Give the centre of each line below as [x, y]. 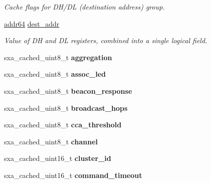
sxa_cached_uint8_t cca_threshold [63, 125]
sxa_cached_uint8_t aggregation [58, 57]
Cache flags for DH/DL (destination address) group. [84, 7]
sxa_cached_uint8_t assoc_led [55, 74]
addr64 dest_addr [32, 23]
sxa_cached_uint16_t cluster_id [58, 158]
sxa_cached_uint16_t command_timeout [73, 175]
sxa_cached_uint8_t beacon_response [68, 90]
